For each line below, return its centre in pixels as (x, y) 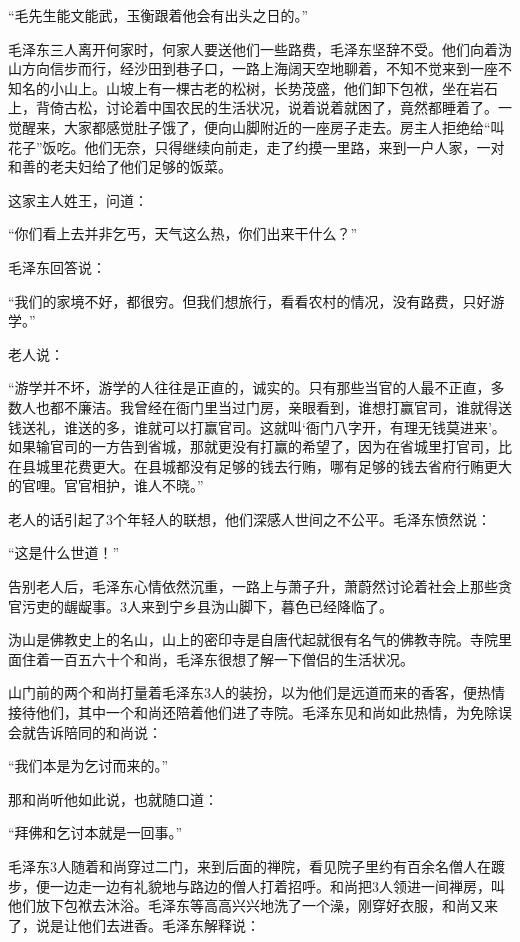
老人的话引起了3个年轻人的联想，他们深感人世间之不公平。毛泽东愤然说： (249, 518)
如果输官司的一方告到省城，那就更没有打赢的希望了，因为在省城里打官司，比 (260, 446)
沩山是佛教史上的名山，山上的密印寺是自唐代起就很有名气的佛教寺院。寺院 (253, 639)
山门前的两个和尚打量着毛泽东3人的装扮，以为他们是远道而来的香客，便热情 (256, 692)
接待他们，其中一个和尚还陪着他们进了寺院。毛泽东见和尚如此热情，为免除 (253, 712)
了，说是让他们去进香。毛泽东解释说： (134, 924)
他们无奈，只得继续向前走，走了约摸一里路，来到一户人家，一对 (294, 146)
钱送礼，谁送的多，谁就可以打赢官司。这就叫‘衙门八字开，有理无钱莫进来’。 (257, 426)
